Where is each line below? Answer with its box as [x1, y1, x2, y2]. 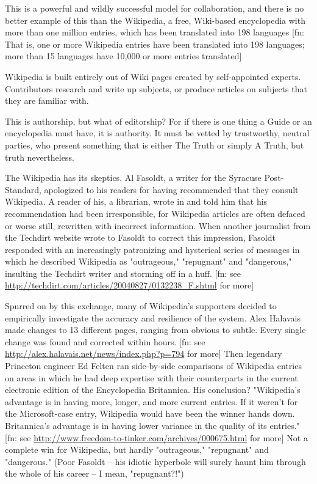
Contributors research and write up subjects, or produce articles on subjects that [5, 82, 307, 95]
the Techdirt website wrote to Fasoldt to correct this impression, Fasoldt [5, 231, 276, 244]
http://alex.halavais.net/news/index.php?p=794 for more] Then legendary [5, 347, 282, 360]
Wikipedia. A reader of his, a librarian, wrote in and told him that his [5, 195, 268, 208]
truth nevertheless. [5, 150, 74, 163]
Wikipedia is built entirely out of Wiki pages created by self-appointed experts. [5, 70, 301, 82]
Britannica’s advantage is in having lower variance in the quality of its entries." [5, 419, 300, 431]
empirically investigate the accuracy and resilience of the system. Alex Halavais [5, 311, 301, 324]
